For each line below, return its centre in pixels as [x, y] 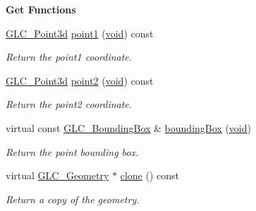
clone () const [150, 175]
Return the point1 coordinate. [69, 57]
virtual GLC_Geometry [57, 175]
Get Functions [41, 9]
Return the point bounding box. [72, 151]
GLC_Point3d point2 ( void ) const [80, 80]
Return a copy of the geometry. [73, 199]
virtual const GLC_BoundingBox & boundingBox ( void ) [128, 127]
